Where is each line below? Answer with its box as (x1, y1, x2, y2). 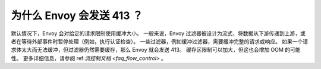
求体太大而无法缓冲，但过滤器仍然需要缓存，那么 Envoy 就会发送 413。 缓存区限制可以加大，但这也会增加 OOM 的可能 (11, 46, 301, 54)
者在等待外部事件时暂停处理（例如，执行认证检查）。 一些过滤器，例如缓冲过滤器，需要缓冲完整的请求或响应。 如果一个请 (11, 37, 309, 45)
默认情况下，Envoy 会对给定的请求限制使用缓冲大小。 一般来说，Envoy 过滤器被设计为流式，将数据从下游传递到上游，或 (11, 30, 306, 37)
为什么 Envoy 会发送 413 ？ (11, 9, 143, 22)
